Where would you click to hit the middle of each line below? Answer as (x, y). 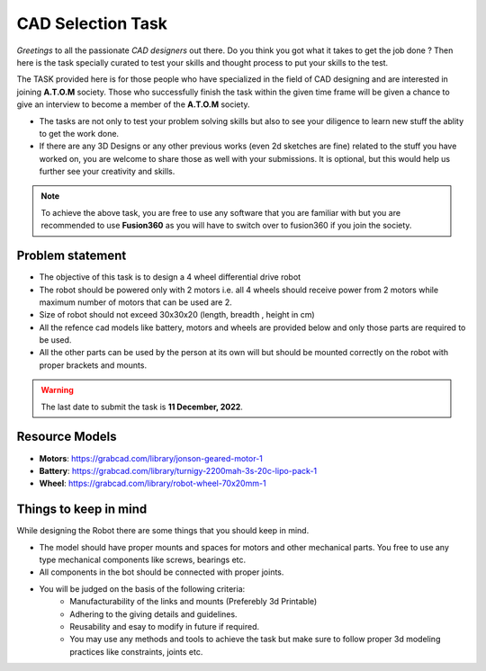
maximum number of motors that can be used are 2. (136, 302)
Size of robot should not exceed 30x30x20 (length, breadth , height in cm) (177, 315)
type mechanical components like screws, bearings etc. (143, 560)
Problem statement (72, 256)
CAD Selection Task (92, 23)
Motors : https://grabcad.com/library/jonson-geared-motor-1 (151, 458)
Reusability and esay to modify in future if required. (165, 626)
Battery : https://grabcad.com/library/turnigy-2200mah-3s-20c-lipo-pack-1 (178, 470)
